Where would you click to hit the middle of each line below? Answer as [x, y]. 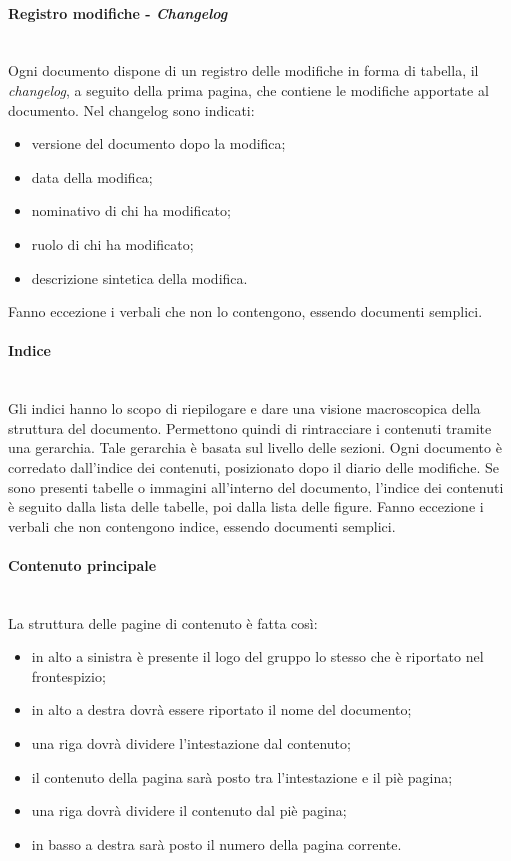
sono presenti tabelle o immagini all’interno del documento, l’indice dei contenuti [256, 486]
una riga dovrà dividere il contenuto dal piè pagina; [189, 810]
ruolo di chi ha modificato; [112, 243]
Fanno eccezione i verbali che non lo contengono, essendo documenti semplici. [245, 311]
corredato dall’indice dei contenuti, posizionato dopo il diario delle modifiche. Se [254, 466]
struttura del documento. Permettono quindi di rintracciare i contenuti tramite [250, 427]
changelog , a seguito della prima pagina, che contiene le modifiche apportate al [248, 89]
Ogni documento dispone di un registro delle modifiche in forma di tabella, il [243, 70]
